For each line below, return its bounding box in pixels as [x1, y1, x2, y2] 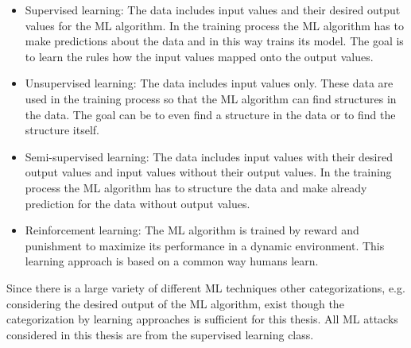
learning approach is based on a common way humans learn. [25, 253, 319, 269]
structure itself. [25, 122, 99, 138]
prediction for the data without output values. [25, 195, 250, 211]
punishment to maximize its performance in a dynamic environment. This [25, 237, 385, 253]
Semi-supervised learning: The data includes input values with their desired [25, 148, 393, 164]
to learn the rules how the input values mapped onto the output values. [25, 48, 374, 64]
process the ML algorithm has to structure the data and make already [25, 179, 367, 195]
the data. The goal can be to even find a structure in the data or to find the [25, 106, 396, 122]
